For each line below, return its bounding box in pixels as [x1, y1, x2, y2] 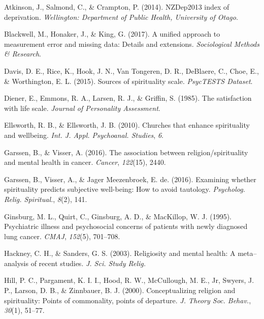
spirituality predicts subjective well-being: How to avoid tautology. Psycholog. [4, 184, 245, 194]
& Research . [4, 48, 41, 59]
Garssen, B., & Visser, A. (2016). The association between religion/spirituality [4, 147, 248, 157]
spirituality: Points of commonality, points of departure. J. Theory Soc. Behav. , [4, 295, 251, 305]
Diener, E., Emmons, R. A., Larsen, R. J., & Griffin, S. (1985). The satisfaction [4, 93, 252, 103]
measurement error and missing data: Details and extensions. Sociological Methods [4, 38, 259, 49]
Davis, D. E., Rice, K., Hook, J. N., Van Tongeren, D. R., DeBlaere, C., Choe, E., [4, 65, 259, 76]
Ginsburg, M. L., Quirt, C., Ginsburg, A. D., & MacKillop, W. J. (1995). [4, 211, 232, 221]
